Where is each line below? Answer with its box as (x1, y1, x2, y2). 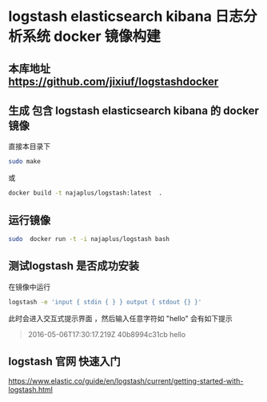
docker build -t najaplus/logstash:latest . (8, 189, 162, 197)
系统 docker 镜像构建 (22, 27, 161, 46)
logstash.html (8, 385, 54, 395)
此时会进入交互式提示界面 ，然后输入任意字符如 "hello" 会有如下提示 (8, 313, 233, 323)
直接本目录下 (8, 142, 50, 151)
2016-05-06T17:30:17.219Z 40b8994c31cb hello (27, 329, 186, 339)
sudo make (8, 158, 42, 166)
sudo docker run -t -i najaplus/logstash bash (8, 235, 170, 243)
